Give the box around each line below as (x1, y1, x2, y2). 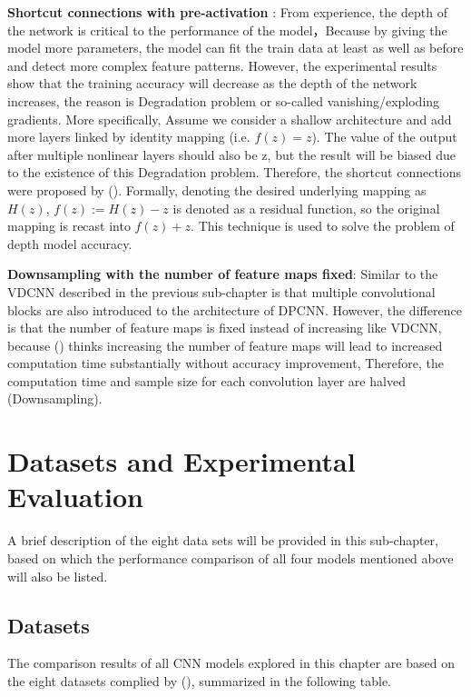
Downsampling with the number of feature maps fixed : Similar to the (7, 264, 438, 284)
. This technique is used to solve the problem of (191, 216, 455, 235)
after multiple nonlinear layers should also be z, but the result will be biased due (7, 144, 456, 164)
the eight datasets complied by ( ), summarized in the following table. (7, 671, 391, 690)
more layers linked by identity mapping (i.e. (7, 127, 250, 146)
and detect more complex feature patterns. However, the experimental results (7, 55, 437, 75)
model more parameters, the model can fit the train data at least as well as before (7, 38, 464, 57)
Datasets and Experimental (7, 443, 356, 480)
